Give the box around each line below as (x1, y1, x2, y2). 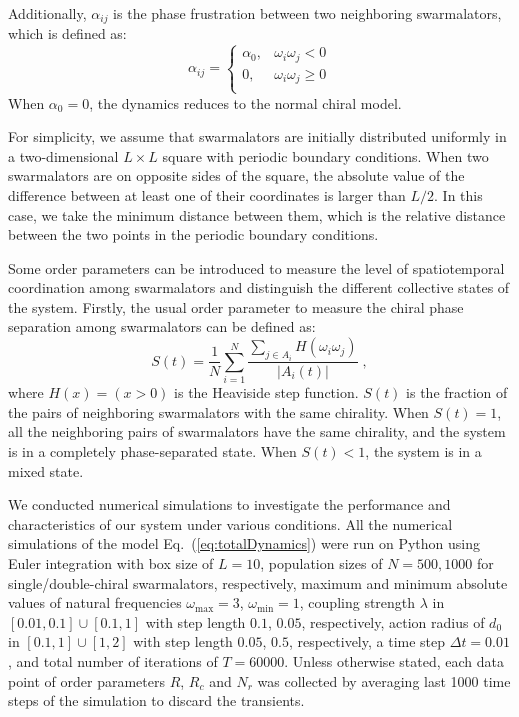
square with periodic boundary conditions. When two (162, 145, 489, 166)
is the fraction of (406, 382, 508, 403)
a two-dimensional (8, 145, 119, 166)
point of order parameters (8, 670, 165, 691)
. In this (434, 184, 483, 205)
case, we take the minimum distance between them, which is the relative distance (8, 204, 506, 225)
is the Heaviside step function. (174, 382, 359, 403)
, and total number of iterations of (8, 651, 218, 671)
